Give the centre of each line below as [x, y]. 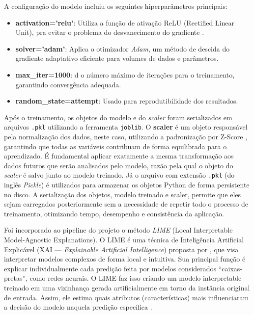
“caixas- [230, 268]
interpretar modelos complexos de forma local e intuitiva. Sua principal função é [125, 259]
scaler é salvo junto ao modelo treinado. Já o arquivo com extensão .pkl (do [119, 175]
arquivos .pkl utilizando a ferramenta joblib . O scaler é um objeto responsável [126, 127]
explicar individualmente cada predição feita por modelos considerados [110, 268]
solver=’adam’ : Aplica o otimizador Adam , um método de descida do [123, 48]
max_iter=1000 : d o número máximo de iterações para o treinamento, [125, 74]
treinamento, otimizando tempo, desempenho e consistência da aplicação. [114, 213]
